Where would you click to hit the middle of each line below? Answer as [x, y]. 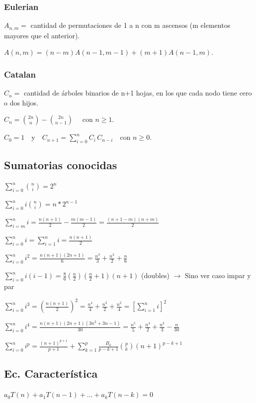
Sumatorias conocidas [61, 165]
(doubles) [155, 275]
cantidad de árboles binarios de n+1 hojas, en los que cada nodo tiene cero [138, 93]
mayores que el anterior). [42, 35]
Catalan [20, 74]
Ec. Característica [51, 373]
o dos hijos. [21, 102]
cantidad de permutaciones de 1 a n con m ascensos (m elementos [130, 25]
